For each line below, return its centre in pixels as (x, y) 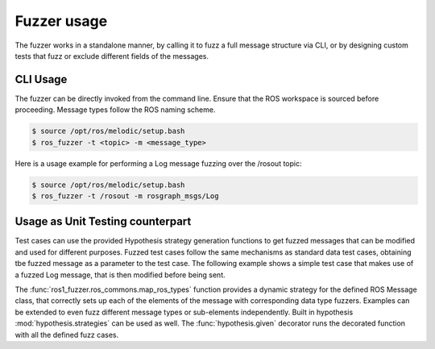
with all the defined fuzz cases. (67, 334)
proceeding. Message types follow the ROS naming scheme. (115, 110)
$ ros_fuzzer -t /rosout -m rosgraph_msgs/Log (125, 196)
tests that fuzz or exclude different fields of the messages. (112, 56)
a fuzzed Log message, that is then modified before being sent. (120, 275)
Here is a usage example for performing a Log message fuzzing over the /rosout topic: (158, 163)
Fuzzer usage (61, 21)
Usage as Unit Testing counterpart (103, 222)
